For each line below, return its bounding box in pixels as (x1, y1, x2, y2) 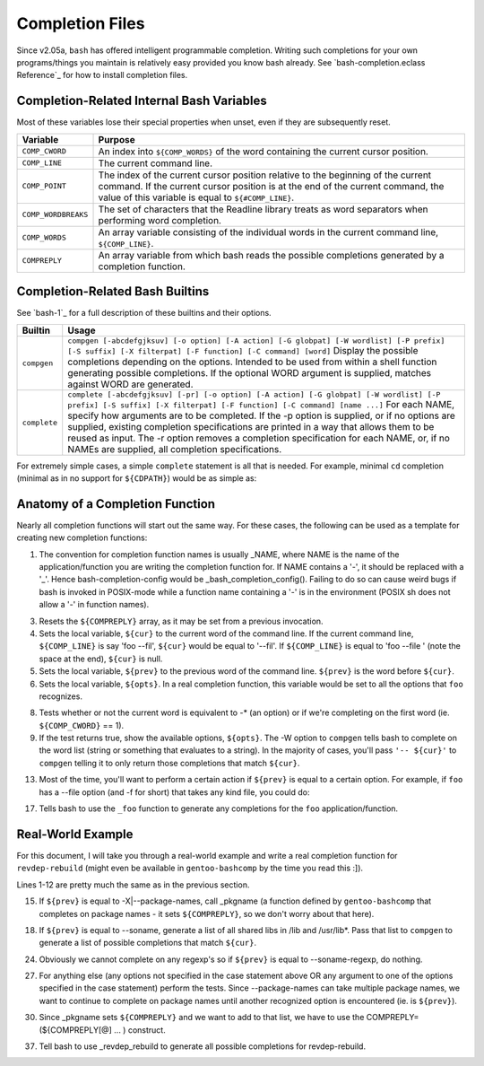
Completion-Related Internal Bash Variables (16, 93, 268, 109)
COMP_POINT (22, 181, 67, 191)
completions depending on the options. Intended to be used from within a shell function (67, 355, 437, 368)
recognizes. (39, 691, 82, 702)
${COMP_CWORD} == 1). (39, 720, 125, 730)
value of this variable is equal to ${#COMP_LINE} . (98, 191, 295, 204)
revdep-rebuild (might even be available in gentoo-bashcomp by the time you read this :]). (16, 862, 363, 874)
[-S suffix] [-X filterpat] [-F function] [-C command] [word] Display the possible (67, 344, 419, 356)
